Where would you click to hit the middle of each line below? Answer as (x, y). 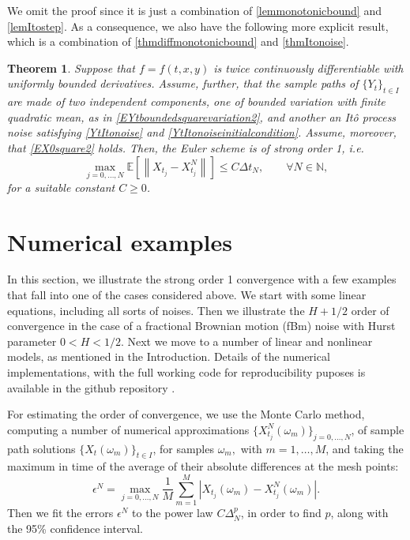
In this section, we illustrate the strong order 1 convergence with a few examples (202, 279)
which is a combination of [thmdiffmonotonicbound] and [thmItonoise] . (178, 41)
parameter (32, 341)
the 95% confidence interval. (75, 528)
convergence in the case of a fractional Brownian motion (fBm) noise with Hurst (201, 326)
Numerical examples (120, 241)
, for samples (183, 448)
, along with (359, 513)
